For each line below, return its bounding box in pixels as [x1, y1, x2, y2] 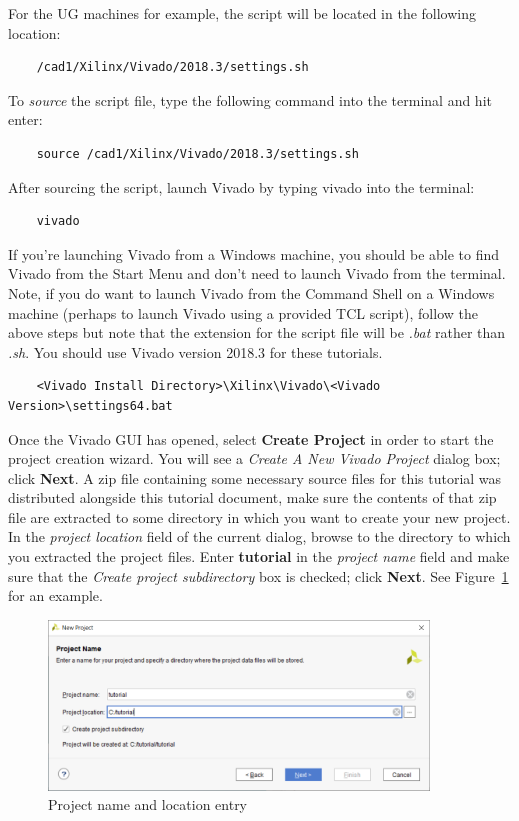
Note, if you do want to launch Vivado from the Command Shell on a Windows [8, 282, 495, 303]
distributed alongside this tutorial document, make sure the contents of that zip [8, 487, 497, 508]
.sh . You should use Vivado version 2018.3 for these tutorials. [8, 341, 383, 362]
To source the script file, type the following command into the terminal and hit [8, 89, 492, 110]
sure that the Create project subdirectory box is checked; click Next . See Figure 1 [8, 565, 509, 586]
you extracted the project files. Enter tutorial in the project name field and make [8, 546, 510, 567]
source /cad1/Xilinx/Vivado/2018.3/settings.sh [36, 146, 359, 161]
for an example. [8, 585, 103, 606]
